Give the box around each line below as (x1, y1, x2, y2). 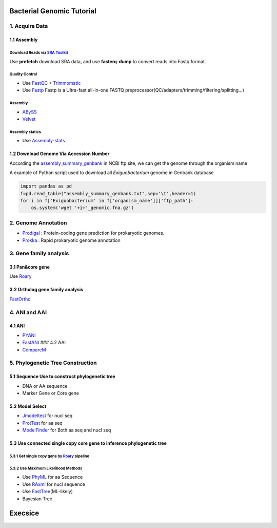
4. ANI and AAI (9, 309, 47, 316)
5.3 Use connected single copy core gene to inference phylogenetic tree (9, 440, 167, 446)
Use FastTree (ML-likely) (22, 488, 73, 495)
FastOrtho (9, 296, 31, 302)
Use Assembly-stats (22, 138, 65, 144)
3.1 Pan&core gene (9, 264, 50, 270)
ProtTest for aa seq (22, 420, 63, 426)
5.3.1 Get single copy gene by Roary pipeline (9, 454, 90, 459)
